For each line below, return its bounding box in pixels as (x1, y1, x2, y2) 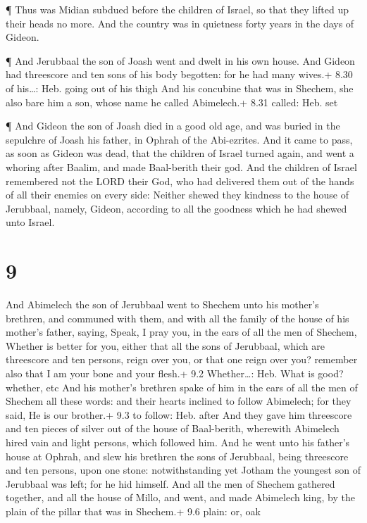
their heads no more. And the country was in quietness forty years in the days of (6, 15, 354, 30)
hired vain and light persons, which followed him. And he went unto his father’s (6, 434, 350, 449)
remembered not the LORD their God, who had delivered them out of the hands (6, 173, 354, 188)
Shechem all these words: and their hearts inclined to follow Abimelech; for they (6, 393, 352, 408)
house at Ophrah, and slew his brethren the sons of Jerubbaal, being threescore (6, 448, 349, 463)
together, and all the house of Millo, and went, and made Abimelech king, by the (6, 490, 355, 505)
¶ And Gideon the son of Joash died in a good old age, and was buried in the (6, 118, 340, 133)
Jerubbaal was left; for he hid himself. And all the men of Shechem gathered (6, 476, 335, 491)
